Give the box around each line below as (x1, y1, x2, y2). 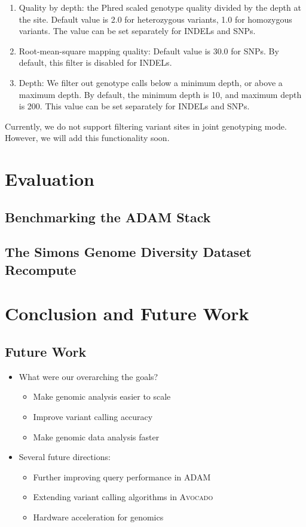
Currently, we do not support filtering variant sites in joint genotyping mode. (5, 120, 287, 132)
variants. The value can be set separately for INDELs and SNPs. (19, 24, 256, 37)
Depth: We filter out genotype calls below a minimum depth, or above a (19, 76, 283, 88)
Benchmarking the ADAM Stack (5, 207, 211, 226)
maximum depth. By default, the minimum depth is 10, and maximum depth (19, 88, 302, 100)
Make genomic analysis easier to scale (33, 390, 171, 403)
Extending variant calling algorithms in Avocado (33, 491, 213, 503)
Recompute (5, 260, 76, 278)
